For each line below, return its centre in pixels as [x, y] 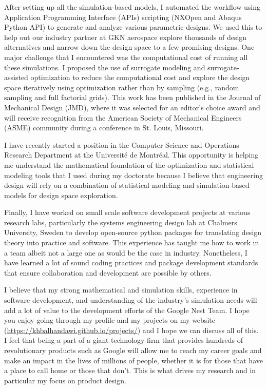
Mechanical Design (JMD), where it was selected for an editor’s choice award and [132, 107]
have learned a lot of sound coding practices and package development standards [131, 262]
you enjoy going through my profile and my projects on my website [110, 320]
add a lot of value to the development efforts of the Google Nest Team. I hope [127, 310]
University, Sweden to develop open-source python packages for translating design [133, 232]
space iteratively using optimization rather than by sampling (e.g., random [122, 87]
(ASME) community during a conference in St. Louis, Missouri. [104, 128]
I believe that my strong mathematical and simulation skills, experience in [121, 290]
